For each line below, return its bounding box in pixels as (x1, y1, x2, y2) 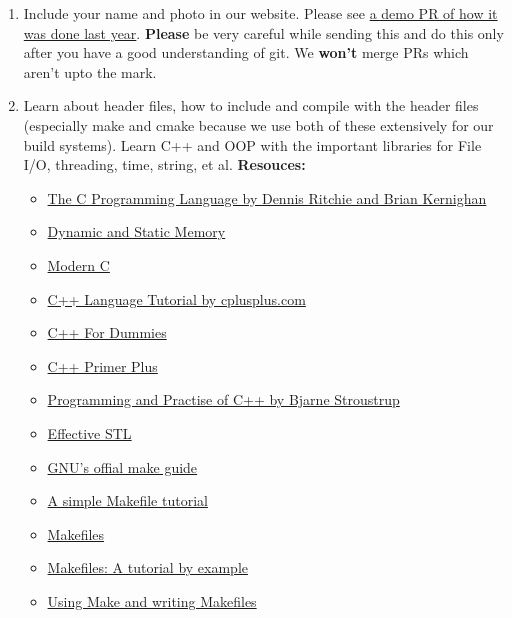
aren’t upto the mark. (23, 61, 157, 82)
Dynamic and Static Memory (47, 221, 226, 242)
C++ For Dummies (47, 322, 167, 343)
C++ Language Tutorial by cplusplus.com (47, 288, 306, 309)
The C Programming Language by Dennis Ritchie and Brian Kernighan (47, 187, 487, 208)
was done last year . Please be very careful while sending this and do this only (23, 22, 504, 43)
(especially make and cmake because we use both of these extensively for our (23, 114, 494, 135)
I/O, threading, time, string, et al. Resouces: (23, 154, 306, 175)
